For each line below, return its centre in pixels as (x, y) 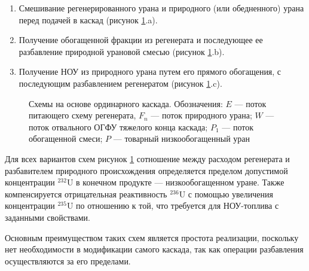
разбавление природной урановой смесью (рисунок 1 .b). (122, 51)
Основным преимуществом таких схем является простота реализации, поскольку (152, 237)
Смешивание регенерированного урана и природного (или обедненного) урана (161, 8)
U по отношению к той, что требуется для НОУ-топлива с (173, 205)
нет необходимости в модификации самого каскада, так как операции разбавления (154, 249)
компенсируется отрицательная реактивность (86, 194)
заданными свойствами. (48, 217)
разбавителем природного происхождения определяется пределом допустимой (146, 170)
